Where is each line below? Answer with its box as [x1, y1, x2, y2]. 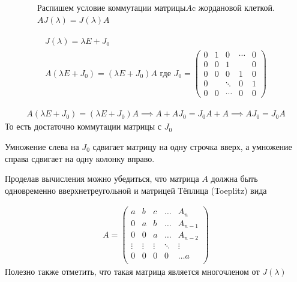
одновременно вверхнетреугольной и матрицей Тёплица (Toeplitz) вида [5, 184, 267, 196]
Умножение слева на [5, 140, 79, 152]
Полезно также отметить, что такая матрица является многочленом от [5, 265, 260, 277]
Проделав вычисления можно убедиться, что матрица [5, 172, 199, 185]
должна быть [211, 172, 258, 185]
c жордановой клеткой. [191, 4, 275, 13]
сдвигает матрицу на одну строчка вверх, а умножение [92, 140, 292, 152]
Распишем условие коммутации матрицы [37, 4, 186, 13]
